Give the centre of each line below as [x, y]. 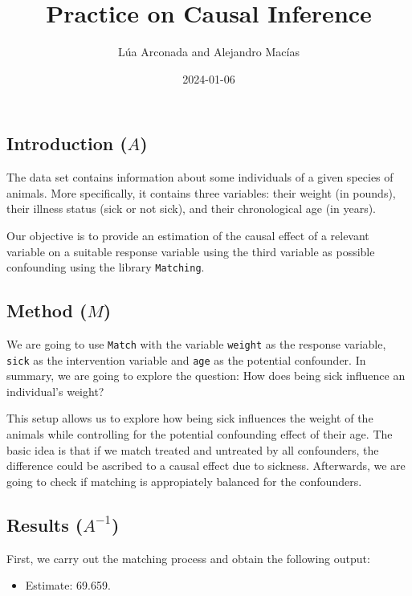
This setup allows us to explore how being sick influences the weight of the [190, 418]
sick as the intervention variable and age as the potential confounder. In [186, 359]
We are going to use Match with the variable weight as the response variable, [196, 343]
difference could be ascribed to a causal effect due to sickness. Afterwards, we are [206, 465]
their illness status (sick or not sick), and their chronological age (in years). [191, 208]
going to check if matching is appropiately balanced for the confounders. [184, 481]
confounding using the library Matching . [106, 267]
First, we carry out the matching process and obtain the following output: [188, 558]
